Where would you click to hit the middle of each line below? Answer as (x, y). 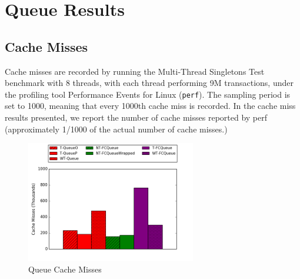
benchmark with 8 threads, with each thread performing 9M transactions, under (149, 83)
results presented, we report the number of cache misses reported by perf (136, 117)
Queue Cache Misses (65, 269)
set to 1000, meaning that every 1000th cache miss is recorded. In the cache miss (150, 106)
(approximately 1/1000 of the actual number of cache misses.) (116, 129)
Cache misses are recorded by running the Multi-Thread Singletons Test (135, 71)
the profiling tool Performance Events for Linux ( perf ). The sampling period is (148, 94)
